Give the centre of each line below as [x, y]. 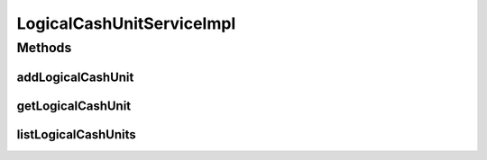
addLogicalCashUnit [75, 77]
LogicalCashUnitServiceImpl [126, 23]
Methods [44, 48]
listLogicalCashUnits [77, 134]
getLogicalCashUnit [74, 106]
